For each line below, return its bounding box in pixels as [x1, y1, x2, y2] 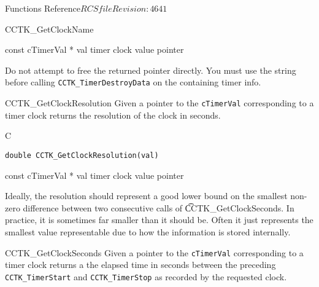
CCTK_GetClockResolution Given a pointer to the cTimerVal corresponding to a [5, 96, 314, 109]
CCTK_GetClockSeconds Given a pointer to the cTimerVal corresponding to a [5, 246, 304, 259]
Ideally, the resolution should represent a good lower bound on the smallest [5, 189, 288, 202]
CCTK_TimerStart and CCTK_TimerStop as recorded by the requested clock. [5, 270, 287, 283]
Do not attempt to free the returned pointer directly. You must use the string [5, 63, 296, 76]
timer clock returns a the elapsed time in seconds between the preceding [5, 258, 276, 271]
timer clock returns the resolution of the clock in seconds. [5, 108, 221, 121]
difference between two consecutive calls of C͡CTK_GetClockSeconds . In [23, 201, 294, 214]
